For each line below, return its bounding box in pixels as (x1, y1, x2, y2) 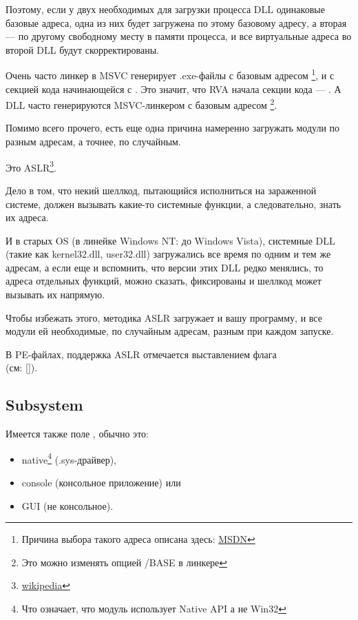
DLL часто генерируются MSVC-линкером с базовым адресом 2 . (6, 96, 277, 112)
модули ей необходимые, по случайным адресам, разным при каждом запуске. (6, 324, 334, 338)
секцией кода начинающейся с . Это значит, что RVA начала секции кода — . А (6, 81, 341, 96)
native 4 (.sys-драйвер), (21, 450, 116, 466)
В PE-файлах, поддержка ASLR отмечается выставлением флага (6, 347, 277, 361)
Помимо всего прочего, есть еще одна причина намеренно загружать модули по (6, 121, 340, 135)
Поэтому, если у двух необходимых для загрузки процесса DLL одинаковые (6, 2, 325, 16)
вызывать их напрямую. (6, 287, 105, 302)
